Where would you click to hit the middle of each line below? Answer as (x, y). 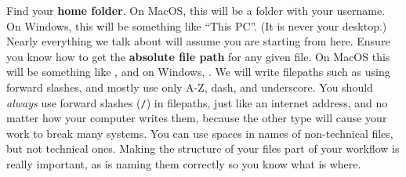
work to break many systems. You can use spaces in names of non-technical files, (200, 133)
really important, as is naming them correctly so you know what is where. (184, 164)
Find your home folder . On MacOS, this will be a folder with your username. (196, 10)
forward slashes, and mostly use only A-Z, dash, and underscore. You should (190, 87)
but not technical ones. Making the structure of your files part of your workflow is (203, 148)
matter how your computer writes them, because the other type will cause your (197, 118)
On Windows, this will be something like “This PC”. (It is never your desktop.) (197, 25)
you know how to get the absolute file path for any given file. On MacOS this (198, 56)
